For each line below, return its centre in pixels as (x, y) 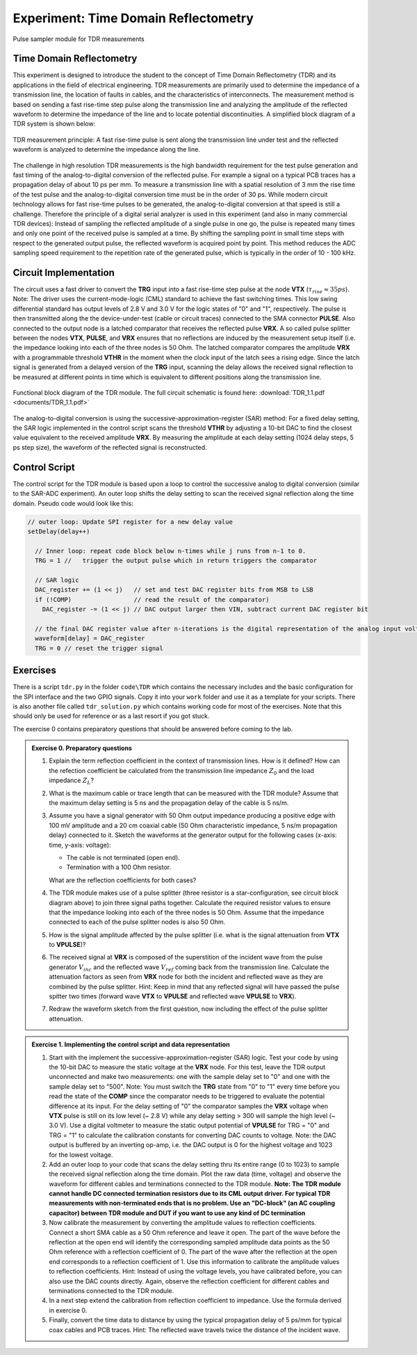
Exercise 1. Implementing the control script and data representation (131, 1045)
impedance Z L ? (71, 781)
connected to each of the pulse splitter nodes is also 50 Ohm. (137, 922)
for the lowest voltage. (81, 1155)
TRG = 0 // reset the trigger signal (99, 648)
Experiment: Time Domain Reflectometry (133, 18)
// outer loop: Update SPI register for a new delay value (130, 522)
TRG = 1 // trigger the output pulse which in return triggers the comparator (176, 561)
